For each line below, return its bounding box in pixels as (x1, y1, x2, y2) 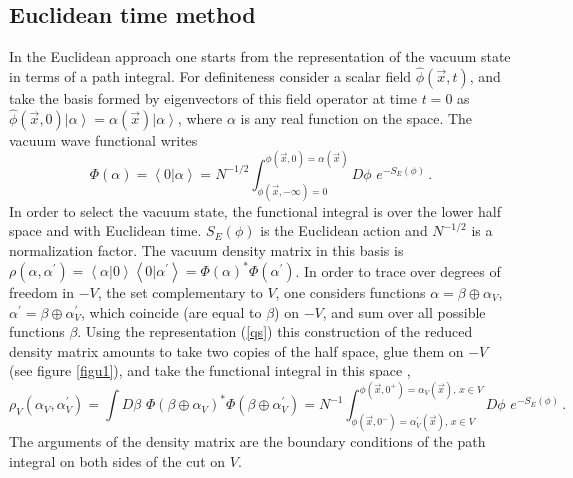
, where (177, 107, 223, 128)
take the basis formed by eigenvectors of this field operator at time (9, 88, 417, 109)
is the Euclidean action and (260, 220, 428, 241)
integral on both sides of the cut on (9, 450, 226, 471)
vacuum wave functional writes (9, 129, 198, 150)
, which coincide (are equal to (80, 301, 262, 322)
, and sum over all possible (322, 301, 486, 322)
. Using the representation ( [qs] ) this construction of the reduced (77, 321, 473, 342)
